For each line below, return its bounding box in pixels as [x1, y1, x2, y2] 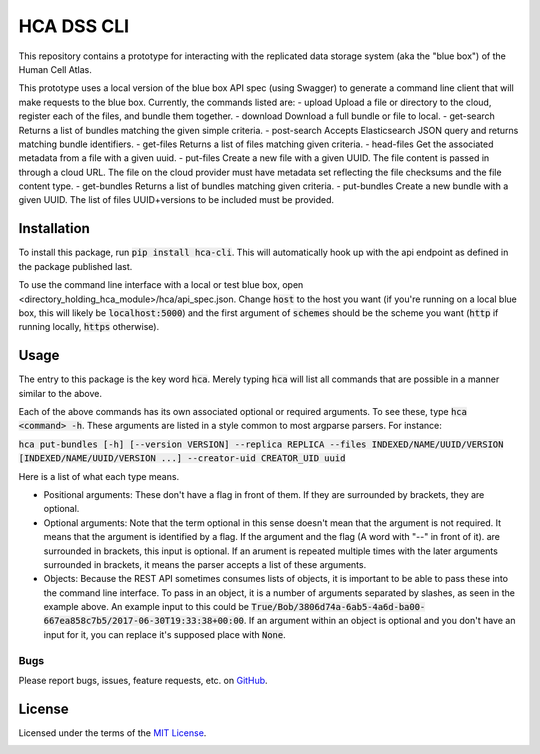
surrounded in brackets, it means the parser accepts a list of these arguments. [43, 558, 367, 570]
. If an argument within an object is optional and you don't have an [243, 615, 516, 627]
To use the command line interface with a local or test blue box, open [18, 279, 304, 291]
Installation [18, 220, 90, 237]
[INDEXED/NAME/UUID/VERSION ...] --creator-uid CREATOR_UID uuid [18, 453, 346, 464]
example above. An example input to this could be [43, 601, 250, 613]
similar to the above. [18, 387, 102, 399]
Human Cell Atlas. [18, 63, 92, 75]
